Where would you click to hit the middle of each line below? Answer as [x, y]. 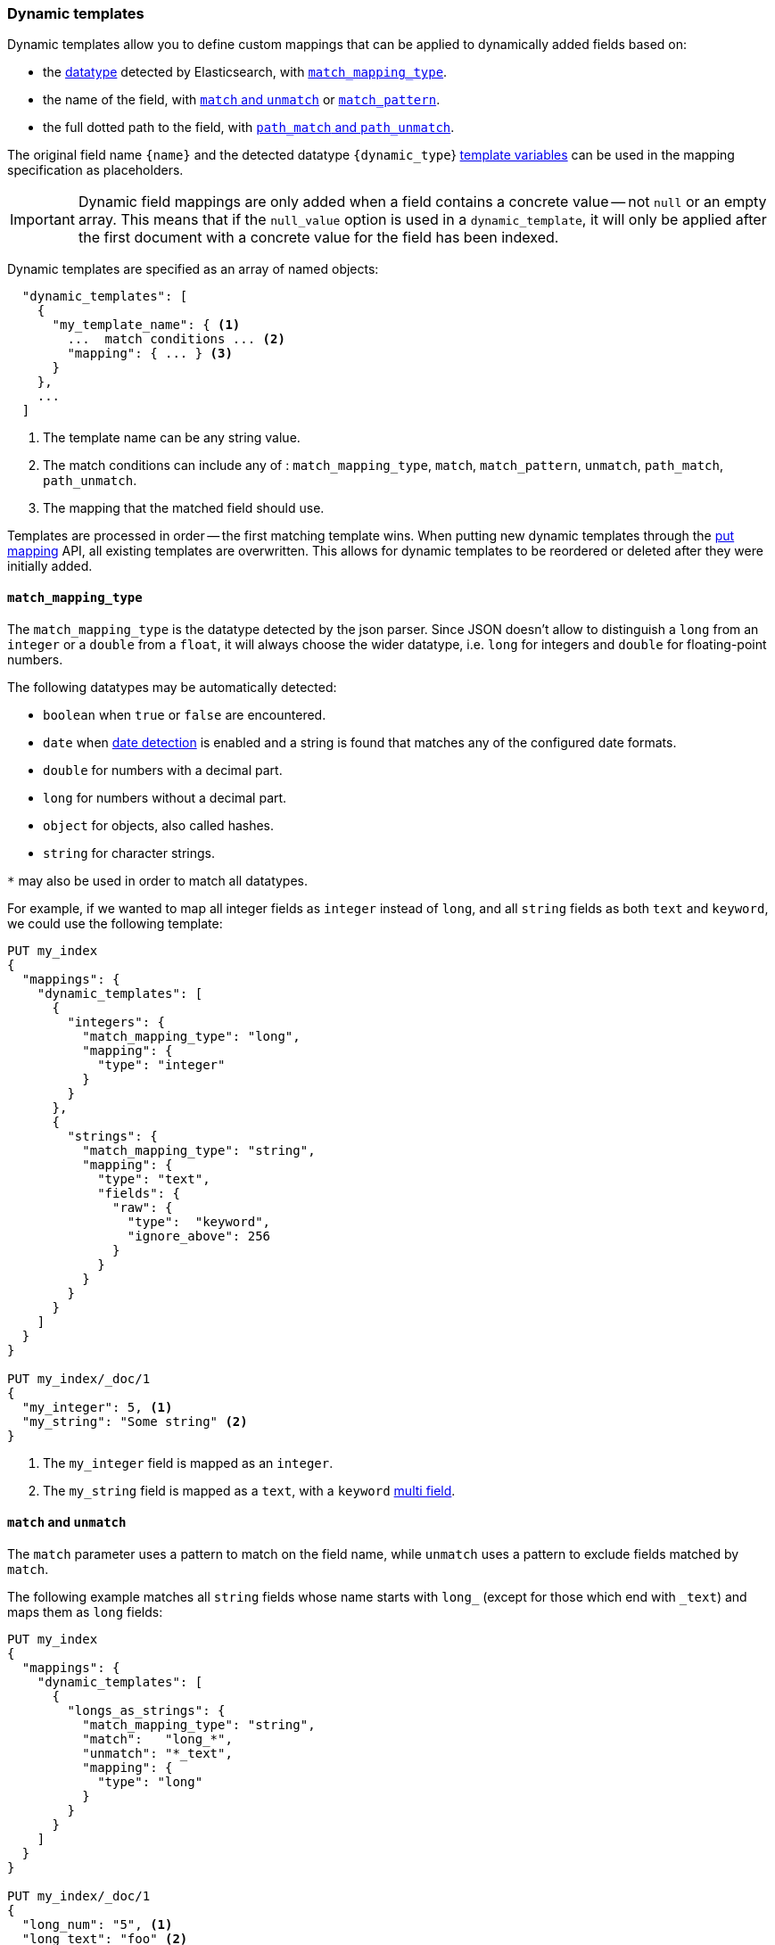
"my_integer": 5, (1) [97, 1407]
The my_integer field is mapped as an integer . [188, 1463]
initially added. [50, 566]
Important [42, 220]
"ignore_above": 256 [199, 1236]
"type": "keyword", [199, 1221]
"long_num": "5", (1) [97, 1924]
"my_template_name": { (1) [146, 325]
